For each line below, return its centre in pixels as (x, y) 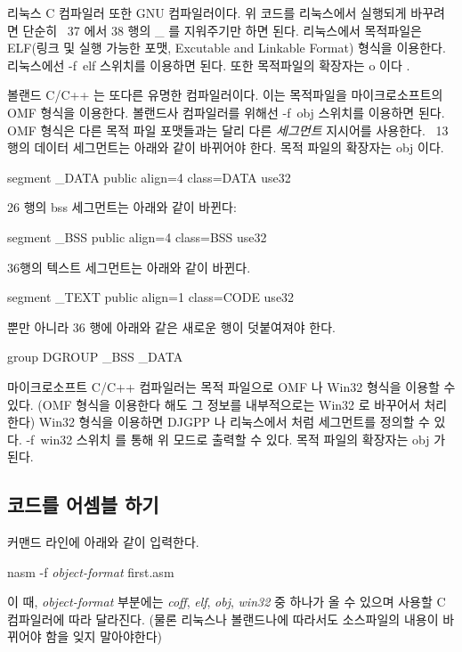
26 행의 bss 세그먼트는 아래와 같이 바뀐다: (122, 207)
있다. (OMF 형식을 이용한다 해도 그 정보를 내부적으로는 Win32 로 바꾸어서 (214, 404)
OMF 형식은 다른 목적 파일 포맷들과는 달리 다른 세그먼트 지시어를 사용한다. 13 (228, 130)
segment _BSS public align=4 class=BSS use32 (137, 236)
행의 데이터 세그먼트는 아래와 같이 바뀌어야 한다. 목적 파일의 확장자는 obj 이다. (226, 147)
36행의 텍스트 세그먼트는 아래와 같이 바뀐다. (129, 267)
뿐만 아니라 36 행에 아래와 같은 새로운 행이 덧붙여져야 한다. (171, 326)
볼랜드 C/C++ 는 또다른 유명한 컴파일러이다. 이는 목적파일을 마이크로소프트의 (225, 95)
